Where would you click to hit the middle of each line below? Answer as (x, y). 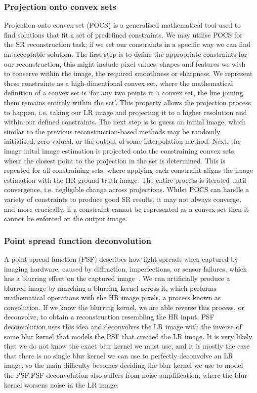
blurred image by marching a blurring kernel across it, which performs (110, 288)
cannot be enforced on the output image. (66, 218)
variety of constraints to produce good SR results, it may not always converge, (123, 199)
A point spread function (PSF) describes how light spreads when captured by (121, 258)
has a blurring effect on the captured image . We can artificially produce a (117, 278)
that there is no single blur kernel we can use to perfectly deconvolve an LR (119, 355)
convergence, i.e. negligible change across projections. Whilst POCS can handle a (127, 189)
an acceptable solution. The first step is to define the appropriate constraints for (126, 54)
